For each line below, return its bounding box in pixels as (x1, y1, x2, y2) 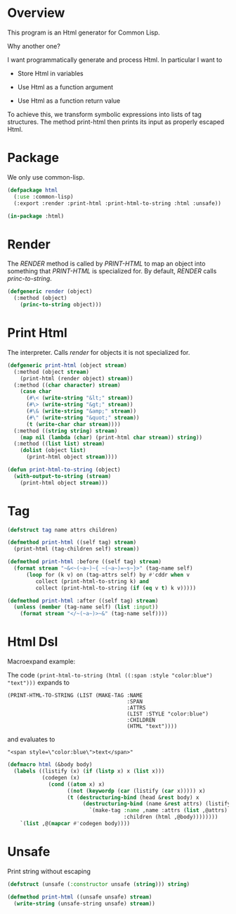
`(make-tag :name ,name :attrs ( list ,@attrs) (88, 807, 228, 814)
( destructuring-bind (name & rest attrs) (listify (82, 801, 231, 808)
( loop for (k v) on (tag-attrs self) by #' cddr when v (25, 571, 190, 578)
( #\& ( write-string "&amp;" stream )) (25, 408, 137, 415)
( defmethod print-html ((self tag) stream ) (7, 539, 137, 546)
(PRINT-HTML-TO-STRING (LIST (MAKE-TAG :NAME (7, 692, 143, 699)
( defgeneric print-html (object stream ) (7, 361, 128, 369)
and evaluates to (7, 735, 55, 744)
